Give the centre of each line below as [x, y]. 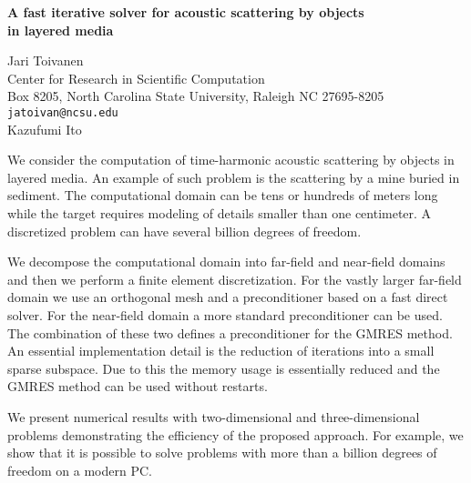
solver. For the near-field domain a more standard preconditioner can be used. [225, 314]
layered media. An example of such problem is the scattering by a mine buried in [234, 177]
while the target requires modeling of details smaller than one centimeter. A [220, 213]
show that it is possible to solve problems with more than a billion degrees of [222, 453]
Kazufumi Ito [45, 129]
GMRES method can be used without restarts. [138, 386]
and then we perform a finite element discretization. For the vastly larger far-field [235, 279]
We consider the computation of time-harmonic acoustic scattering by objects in [231, 160]
